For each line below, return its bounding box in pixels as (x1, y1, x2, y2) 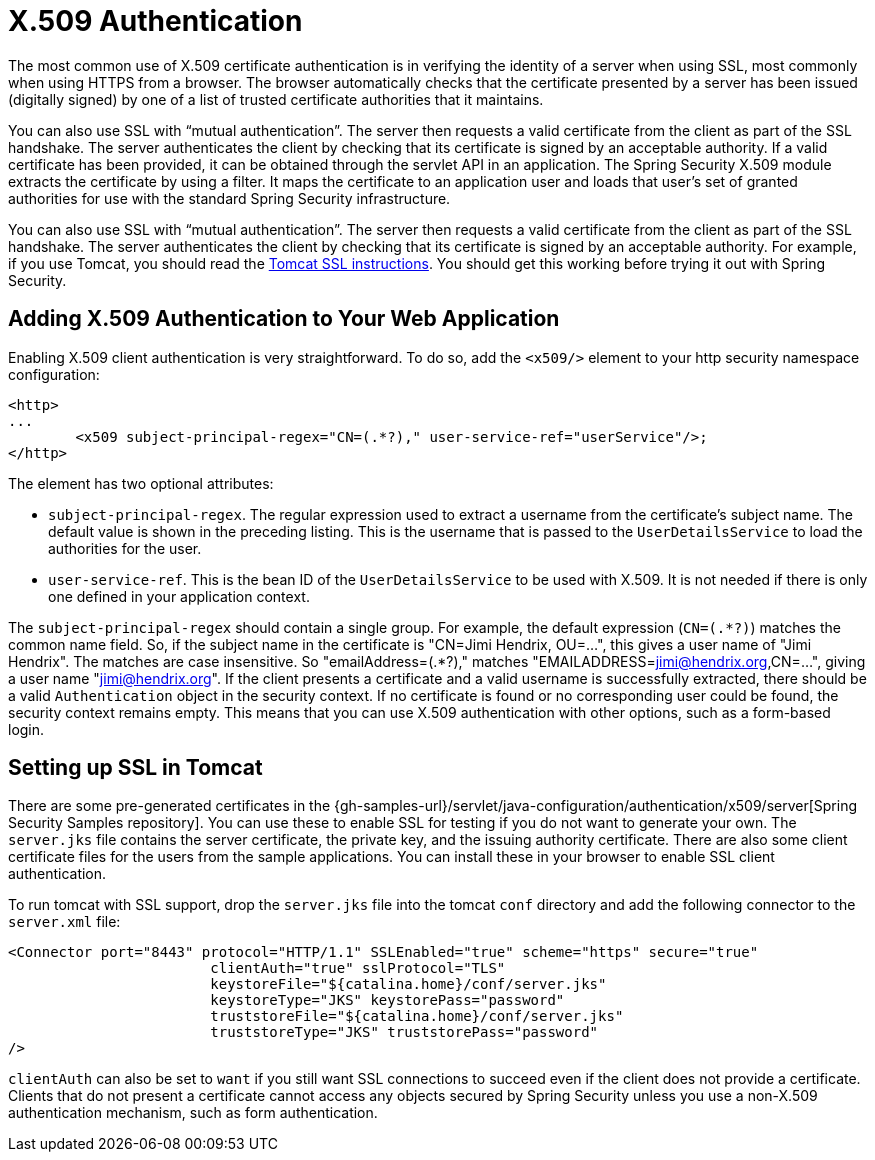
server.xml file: (8, 913, 121, 931)
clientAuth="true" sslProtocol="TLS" (210, 960, 506, 977)
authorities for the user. (48, 539, 202, 557)
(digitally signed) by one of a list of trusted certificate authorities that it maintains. (8, 90, 544, 108)
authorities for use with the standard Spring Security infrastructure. (8, 189, 451, 207)
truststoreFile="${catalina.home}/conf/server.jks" (210, 1008, 624, 1025)
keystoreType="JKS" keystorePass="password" (210, 992, 565, 1009)
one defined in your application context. (48, 587, 310, 605)
